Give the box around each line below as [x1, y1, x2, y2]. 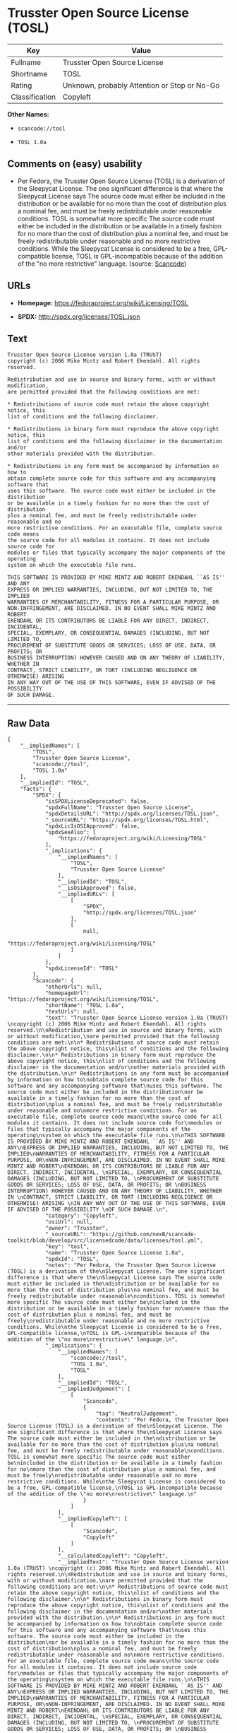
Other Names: [7, 110, 49, 118]
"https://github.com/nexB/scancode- [89, 1231, 197, 1238]
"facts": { [20, 786, 52, 793]
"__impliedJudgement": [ [57, 1385, 131, 1393]
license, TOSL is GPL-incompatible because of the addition [51, 252, 224, 260]
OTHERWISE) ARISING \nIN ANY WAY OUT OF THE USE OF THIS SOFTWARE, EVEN [7, 1200, 226, 1207]
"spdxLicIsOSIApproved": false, [44, 823, 140, 830]
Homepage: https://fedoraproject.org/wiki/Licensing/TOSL [17, 298, 189, 307]
